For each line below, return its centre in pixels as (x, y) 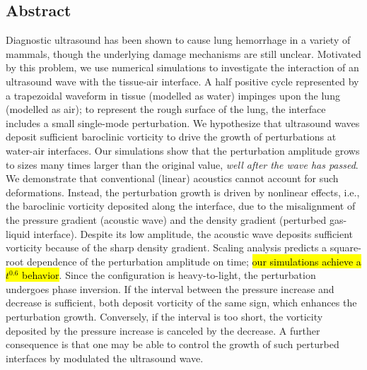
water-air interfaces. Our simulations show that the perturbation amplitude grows (183, 150)
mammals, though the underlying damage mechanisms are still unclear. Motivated (183, 53)
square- (345, 247)
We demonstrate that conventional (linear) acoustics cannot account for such (172, 178)
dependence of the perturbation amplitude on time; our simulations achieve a (194, 261)
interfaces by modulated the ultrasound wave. (105, 358)
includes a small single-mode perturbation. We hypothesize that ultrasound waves (183, 123)
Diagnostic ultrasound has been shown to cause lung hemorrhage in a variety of (178, 40)
